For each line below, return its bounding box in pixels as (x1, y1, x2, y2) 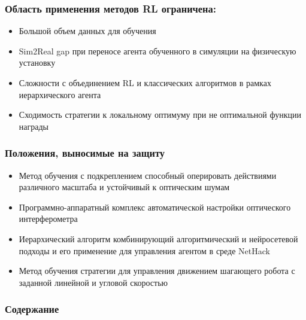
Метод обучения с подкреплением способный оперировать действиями (19, 169, 277, 181)
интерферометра (19, 212, 78, 225)
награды (19, 120, 49, 132)
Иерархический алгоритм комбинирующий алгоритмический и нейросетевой (19, 232, 298, 245)
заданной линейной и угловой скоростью (19, 276, 168, 288)
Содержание (5, 301, 59, 316)
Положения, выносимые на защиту (5, 145, 165, 160)
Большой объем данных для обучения (19, 25, 156, 37)
